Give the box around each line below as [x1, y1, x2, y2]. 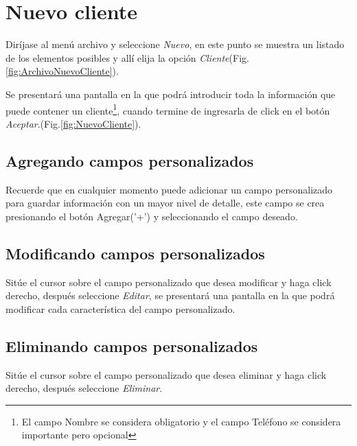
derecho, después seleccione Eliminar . [5, 381, 163, 395]
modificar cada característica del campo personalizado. [5, 301, 235, 316]
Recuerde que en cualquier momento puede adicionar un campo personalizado [5, 182, 333, 196]
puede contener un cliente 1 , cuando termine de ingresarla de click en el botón [5, 101, 330, 117]
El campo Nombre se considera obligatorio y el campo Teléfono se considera [21, 414, 341, 428]
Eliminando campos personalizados [5, 335, 258, 356]
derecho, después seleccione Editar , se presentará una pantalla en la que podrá [5, 288, 335, 303]
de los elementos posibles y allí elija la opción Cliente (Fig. [5, 50, 249, 64]
